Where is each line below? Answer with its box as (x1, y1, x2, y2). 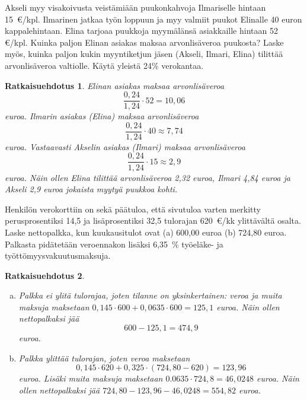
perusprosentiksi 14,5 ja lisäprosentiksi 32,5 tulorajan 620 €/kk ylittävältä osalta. (5, 214, 301, 227)
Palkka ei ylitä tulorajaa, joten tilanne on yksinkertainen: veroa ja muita (18, 289, 282, 301)
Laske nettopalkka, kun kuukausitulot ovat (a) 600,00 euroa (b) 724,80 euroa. (5, 226, 287, 238)
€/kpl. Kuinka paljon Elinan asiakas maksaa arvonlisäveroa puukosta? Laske (5, 36, 284, 48)
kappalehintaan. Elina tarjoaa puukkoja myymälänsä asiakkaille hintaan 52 (5, 24, 278, 37)
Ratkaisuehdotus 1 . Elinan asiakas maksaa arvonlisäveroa (5, 79, 225, 91)
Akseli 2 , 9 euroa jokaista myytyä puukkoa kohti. (5, 183, 178, 195)
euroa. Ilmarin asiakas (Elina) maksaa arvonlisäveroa (5, 110, 199, 122)
